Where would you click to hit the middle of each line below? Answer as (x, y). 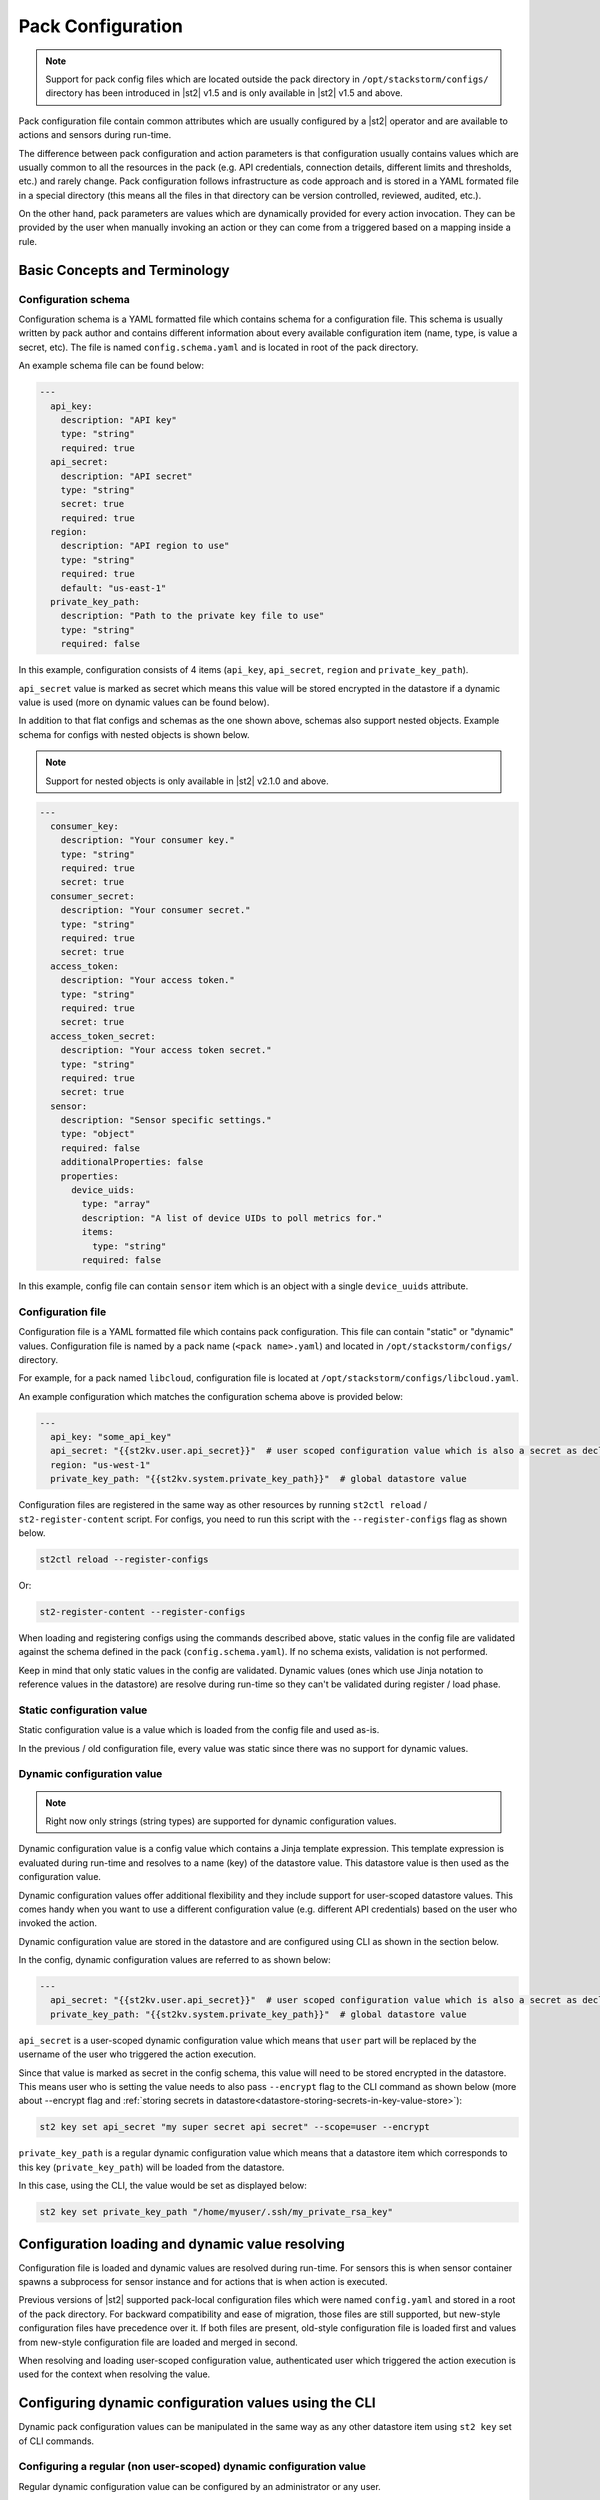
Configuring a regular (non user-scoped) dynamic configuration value (192, 2467)
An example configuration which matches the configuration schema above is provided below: (211, 1396)
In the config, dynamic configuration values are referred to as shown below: (175, 1960)
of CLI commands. (56, 2441)
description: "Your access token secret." (166, 1050)
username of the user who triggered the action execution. (137, 2054)
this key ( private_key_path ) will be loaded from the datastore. (151, 2167)
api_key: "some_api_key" (111, 1437)
